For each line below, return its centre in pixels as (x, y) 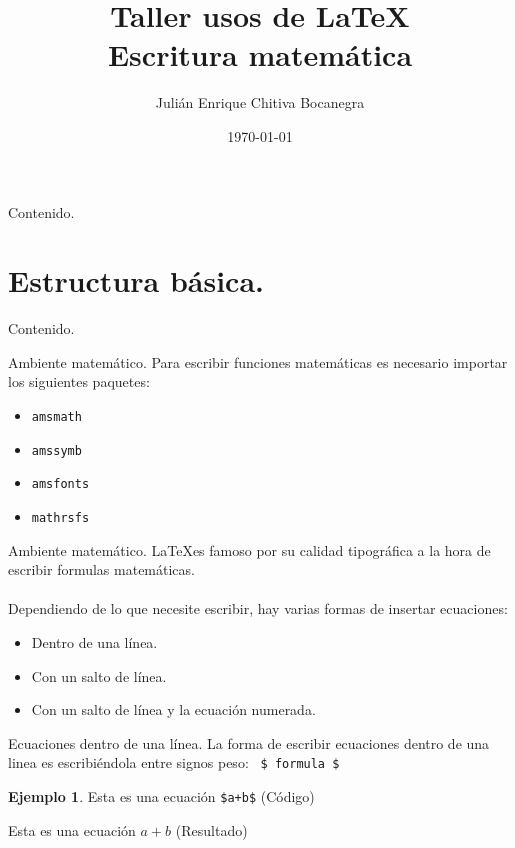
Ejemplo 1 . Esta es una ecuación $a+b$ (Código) (161, 796)
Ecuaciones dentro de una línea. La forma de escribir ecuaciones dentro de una (249, 742)
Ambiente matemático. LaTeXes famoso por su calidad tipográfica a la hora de (249, 549)
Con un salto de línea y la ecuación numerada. (173, 709)
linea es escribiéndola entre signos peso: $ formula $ (174, 762)
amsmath (56, 417)
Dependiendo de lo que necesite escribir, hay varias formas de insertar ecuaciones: (258, 608)
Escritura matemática (260, 54)
